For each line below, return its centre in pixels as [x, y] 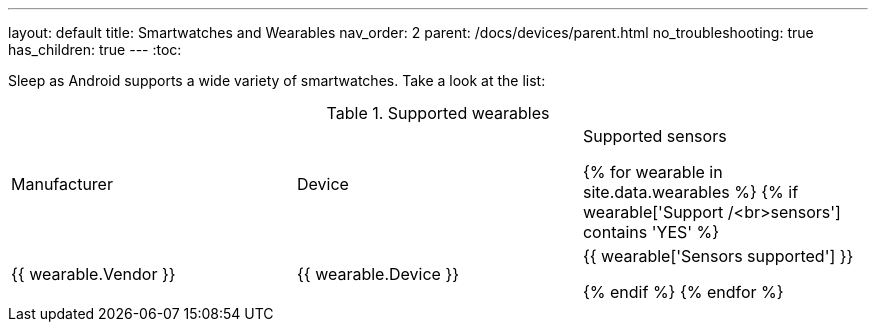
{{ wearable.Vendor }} [93, 274]
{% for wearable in [652, 172]
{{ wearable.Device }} [378, 274]
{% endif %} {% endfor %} [683, 292]
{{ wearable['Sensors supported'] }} [718, 256]
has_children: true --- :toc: [95, 49]
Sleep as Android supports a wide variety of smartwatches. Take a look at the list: [277, 80]
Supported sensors [654, 136]
